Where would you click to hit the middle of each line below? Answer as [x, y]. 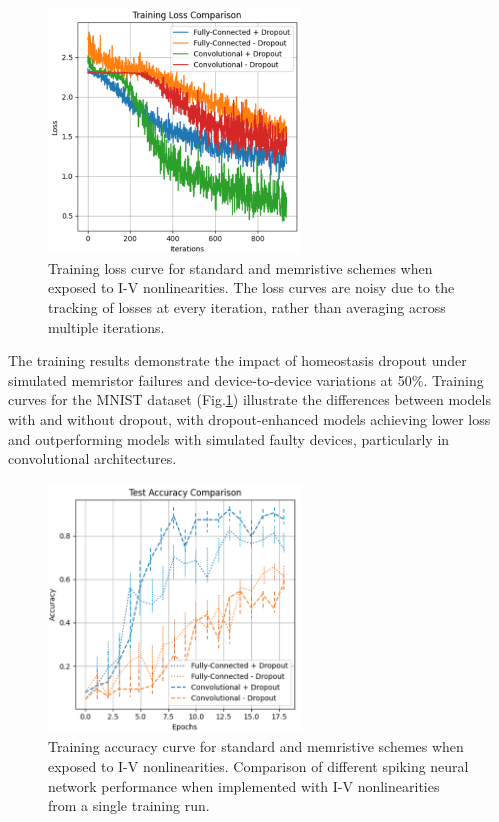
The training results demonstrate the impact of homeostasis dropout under [237, 360]
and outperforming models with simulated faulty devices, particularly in [229, 438]
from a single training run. [129, 805]
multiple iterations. [106, 326]
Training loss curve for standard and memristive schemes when [240, 267]
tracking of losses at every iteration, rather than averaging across [247, 307]
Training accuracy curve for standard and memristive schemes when [256, 746]
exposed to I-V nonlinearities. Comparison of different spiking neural [258, 766]
